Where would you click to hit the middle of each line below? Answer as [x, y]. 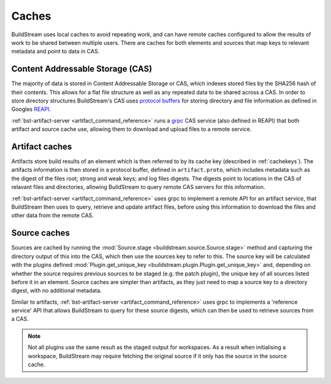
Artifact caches [42, 147]
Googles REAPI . [31, 109]
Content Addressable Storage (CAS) [82, 69]
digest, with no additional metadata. [57, 291]
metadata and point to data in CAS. [55, 52]
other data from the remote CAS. [53, 215]
